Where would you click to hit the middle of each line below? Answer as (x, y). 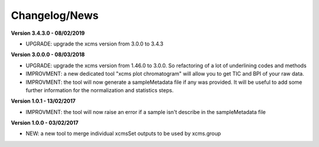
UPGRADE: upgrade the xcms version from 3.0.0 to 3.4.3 (95, 44)
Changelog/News (55, 15)
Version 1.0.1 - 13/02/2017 (43, 101)
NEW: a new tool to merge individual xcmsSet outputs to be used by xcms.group (123, 133)
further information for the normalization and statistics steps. (100, 90)
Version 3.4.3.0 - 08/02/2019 (48, 33)
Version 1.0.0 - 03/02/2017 (45, 123)
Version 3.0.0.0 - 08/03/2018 (48, 55)
